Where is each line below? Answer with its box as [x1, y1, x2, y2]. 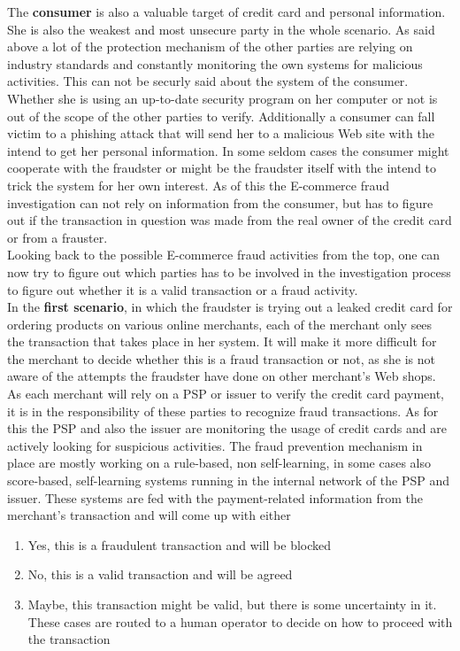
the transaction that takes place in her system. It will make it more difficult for [7, 332, 437, 351]
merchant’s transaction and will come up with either [7, 506, 291, 524]
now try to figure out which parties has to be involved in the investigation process [7, 262, 451, 281]
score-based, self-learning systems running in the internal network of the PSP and [7, 471, 450, 490]
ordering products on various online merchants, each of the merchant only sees [7, 314, 433, 333]
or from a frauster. [7, 228, 108, 246]
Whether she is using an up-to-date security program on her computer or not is [7, 89, 438, 107]
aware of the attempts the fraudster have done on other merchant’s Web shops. [7, 367, 436, 385]
